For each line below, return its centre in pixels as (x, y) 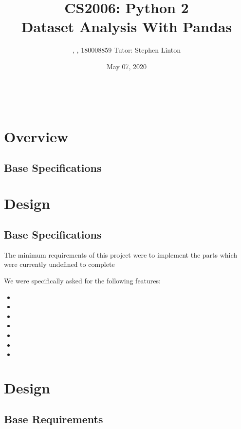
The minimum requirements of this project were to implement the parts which (121, 254)
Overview (36, 137)
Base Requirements (54, 419)
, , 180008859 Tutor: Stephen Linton (127, 50)
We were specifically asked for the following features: (82, 281)
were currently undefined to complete (59, 264)
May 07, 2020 (127, 66)
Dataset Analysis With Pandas (127, 27)
